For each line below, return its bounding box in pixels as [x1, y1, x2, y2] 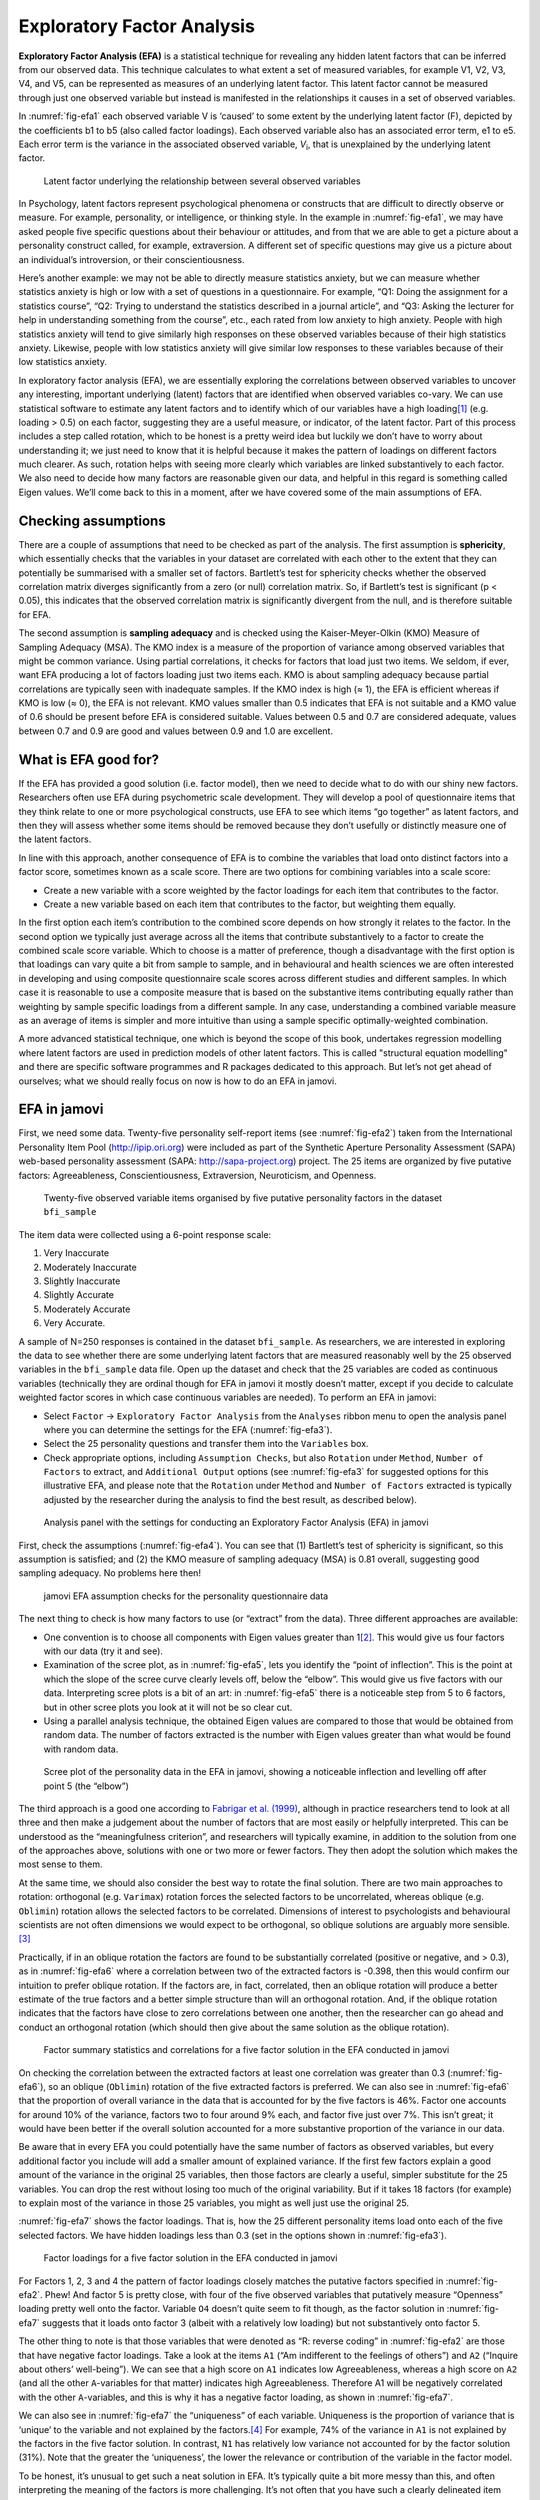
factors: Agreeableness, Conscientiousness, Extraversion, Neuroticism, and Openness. [18, 1169, 377, 1181]
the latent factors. [18, 833, 92, 845]
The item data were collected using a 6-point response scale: [18, 1228, 272, 1240]
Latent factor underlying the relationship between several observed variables [43, 175, 361, 187]
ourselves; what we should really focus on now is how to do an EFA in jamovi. [18, 1075, 337, 1087]
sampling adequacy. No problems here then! [18, 1567, 202, 1579]
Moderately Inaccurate [43, 1261, 137, 1273]
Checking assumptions [18, 512, 166, 529]
